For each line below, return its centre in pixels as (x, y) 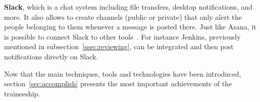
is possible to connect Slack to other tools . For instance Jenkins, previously (122, 36)
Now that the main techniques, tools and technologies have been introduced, (123, 73)
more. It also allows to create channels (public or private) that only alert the (123, 16)
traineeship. (22, 93)
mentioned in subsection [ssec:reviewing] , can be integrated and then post (119, 46)
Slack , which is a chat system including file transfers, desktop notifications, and (128, 7)
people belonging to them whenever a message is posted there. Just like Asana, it (130, 27)
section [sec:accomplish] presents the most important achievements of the (118, 83)
